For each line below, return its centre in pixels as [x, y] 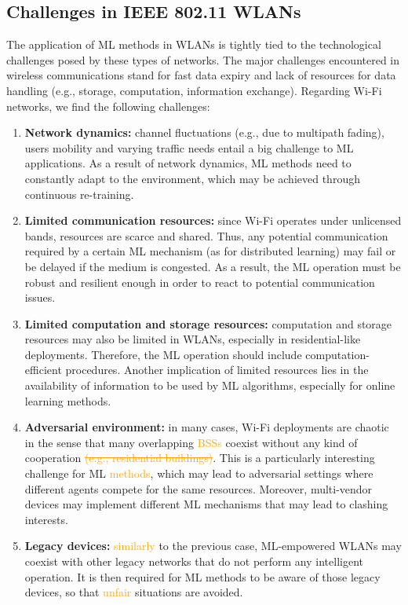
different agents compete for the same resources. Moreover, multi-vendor [199, 488]
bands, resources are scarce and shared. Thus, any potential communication [206, 235]
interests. [46, 519]
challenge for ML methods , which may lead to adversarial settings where [199, 473]
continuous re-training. [79, 194]
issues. [40, 297]
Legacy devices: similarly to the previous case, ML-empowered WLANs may [213, 546]
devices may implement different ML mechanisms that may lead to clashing [206, 504]
